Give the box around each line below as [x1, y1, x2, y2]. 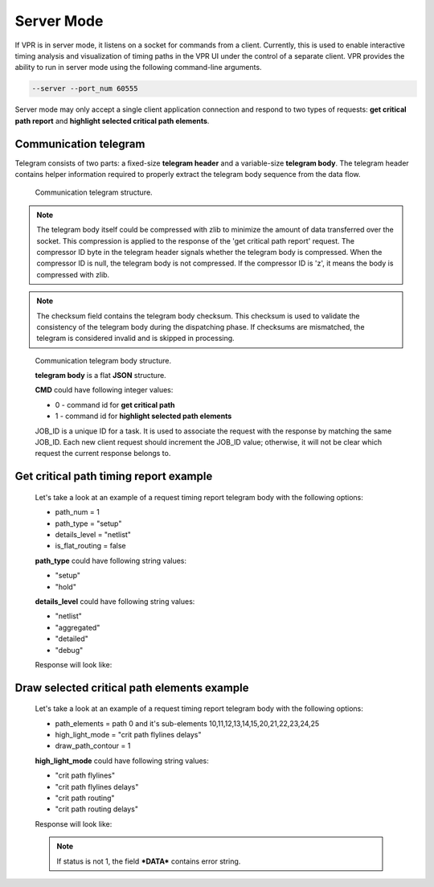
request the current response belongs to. [35, 449, 171, 458]
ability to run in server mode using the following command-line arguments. [14, 63, 262, 72]
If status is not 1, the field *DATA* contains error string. [56, 856, 241, 866]
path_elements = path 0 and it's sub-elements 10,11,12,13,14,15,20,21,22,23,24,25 [55, 718, 320, 728]
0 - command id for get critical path [55, 400, 175, 409]
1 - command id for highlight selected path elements [55, 411, 232, 421]
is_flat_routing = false [55, 541, 126, 551]
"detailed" [55, 634, 88, 643]
